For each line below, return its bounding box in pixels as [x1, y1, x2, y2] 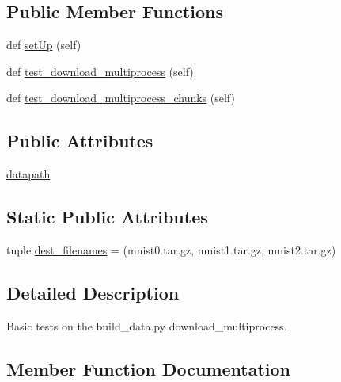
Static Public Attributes [6, 204, 208, 229]
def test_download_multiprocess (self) [6, 63, 194, 79]
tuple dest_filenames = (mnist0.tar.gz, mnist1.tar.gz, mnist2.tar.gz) [6, 241, 336, 258]
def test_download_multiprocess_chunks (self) [6, 90, 235, 106]
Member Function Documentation [6, 356, 291, 380]
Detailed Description [6, 280, 180, 304]
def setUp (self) [6, 36, 81, 53]
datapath [6, 166, 51, 182]
